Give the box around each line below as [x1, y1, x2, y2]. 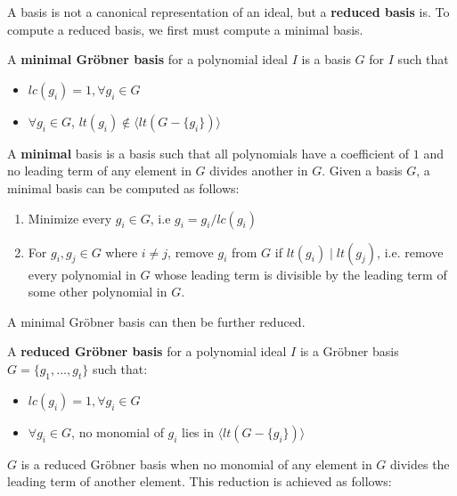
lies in [182, 422, 214, 441]
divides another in [209, 161, 308, 180]
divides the [390, 454, 450, 473]
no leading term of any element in [7, 161, 192, 180]
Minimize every [28, 208, 112, 227]
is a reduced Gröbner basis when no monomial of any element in [20, 454, 372, 473]
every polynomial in [28, 264, 136, 283]
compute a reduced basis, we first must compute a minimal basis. [7, 20, 363, 38]
